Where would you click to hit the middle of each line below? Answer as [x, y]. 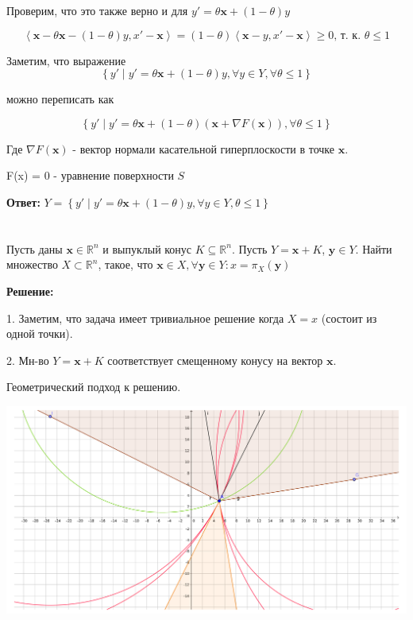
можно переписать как [60, 99]
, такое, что [125, 264]
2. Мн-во [28, 360]
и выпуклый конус [147, 248]
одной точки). [40, 333]
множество [32, 264]
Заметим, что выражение [66, 60]
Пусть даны [35, 248]
